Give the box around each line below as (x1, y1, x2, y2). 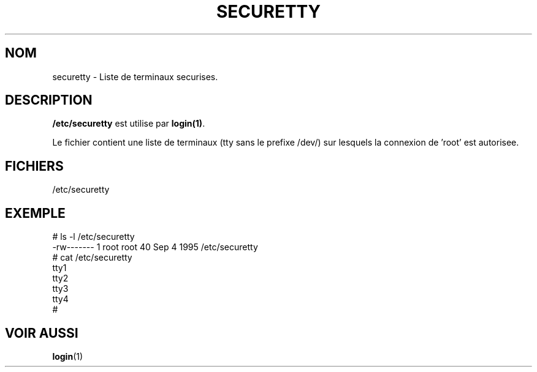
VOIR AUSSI (5, 325, 78, 341)
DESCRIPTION (5, 92, 93, 108)
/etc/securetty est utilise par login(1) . (52, 118, 205, 129)
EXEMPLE (5, 205, 66, 221)
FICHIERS (5, 158, 64, 174)
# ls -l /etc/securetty (52, 231, 135, 242)
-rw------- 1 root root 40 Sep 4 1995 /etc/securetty (52, 242, 258, 253)
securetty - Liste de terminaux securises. (52, 71, 218, 82)
